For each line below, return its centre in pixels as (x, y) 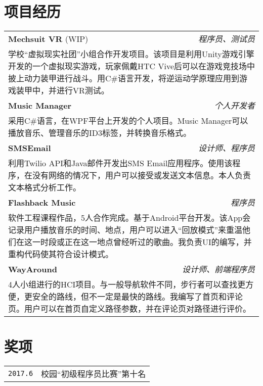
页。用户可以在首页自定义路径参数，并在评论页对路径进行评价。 (130, 309)
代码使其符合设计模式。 (69, 254)
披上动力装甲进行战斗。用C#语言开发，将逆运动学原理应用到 (124, 78)
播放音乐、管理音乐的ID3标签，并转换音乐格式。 (100, 133)
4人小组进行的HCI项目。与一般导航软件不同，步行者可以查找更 (127, 284)
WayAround (33, 269)
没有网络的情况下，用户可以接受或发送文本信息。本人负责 (142, 175)
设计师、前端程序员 (218, 269)
